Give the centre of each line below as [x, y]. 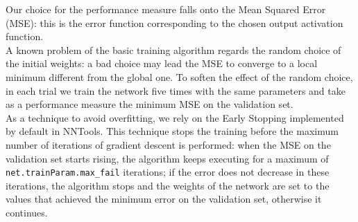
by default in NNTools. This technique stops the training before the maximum [172, 131]
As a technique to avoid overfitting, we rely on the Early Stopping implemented [175, 117]
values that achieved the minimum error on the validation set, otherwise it [164, 199]
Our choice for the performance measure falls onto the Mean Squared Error [166, 9]
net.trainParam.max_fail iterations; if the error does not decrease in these [168, 172]
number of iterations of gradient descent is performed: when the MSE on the [168, 144]
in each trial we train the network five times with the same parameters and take [176, 90]
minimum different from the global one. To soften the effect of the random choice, [179, 76]
